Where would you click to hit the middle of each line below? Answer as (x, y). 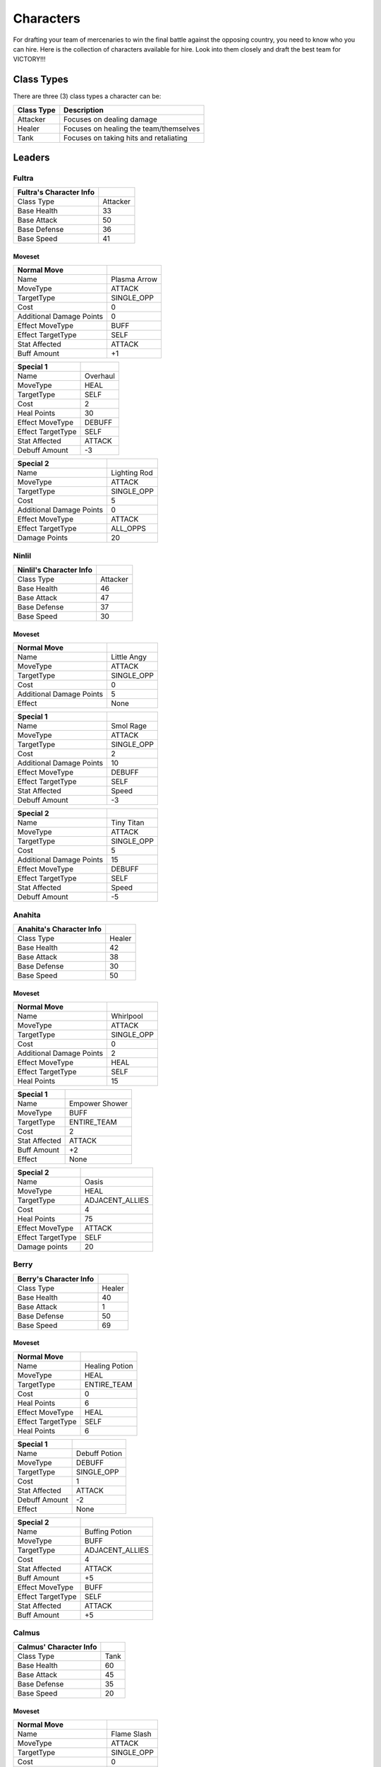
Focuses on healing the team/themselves (132, 129)
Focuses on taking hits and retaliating (126, 138)
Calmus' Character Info (57, 1647)
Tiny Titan (127, 823)
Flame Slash (131, 1734)
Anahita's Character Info (60, 929)
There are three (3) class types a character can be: (87, 96)
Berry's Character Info (56, 1279)
